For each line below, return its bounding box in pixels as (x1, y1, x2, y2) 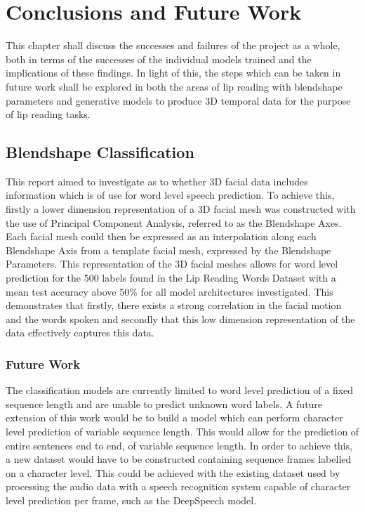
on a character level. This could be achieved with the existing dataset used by (6, 465, 340, 480)
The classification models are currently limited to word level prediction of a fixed (6, 383, 354, 398)
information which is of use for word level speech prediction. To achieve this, (6, 188, 335, 202)
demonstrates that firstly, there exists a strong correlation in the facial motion (6, 298, 342, 313)
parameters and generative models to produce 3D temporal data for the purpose (6, 93, 351, 107)
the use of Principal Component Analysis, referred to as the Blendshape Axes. (6, 215, 342, 230)
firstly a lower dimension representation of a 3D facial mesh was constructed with (6, 202, 356, 216)
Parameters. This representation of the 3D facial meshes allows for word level (6, 256, 338, 271)
